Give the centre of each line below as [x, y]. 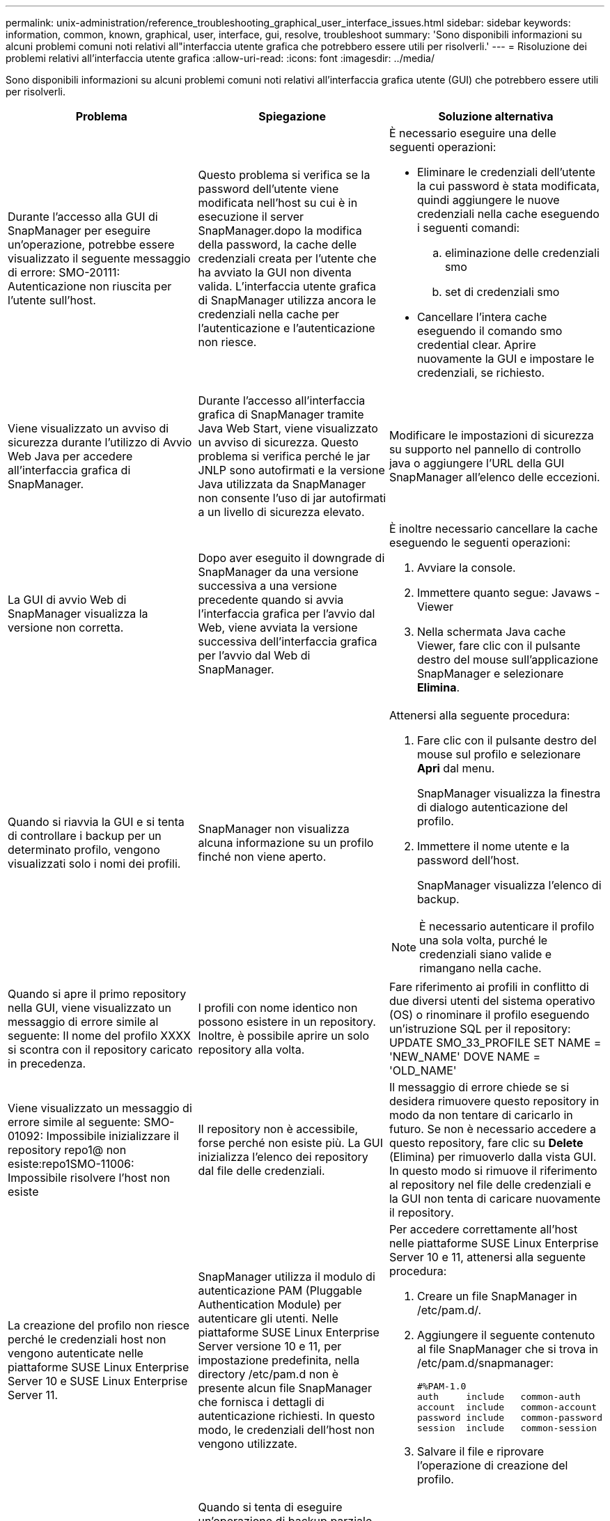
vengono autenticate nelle [76, 1353]
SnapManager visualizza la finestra [509, 793]
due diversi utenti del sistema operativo [492, 1001]
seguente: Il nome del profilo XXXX [99, 1036]
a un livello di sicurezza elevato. [281, 512]
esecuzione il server [251, 217]
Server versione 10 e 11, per [270, 1346]
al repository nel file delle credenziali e [490, 1185]
